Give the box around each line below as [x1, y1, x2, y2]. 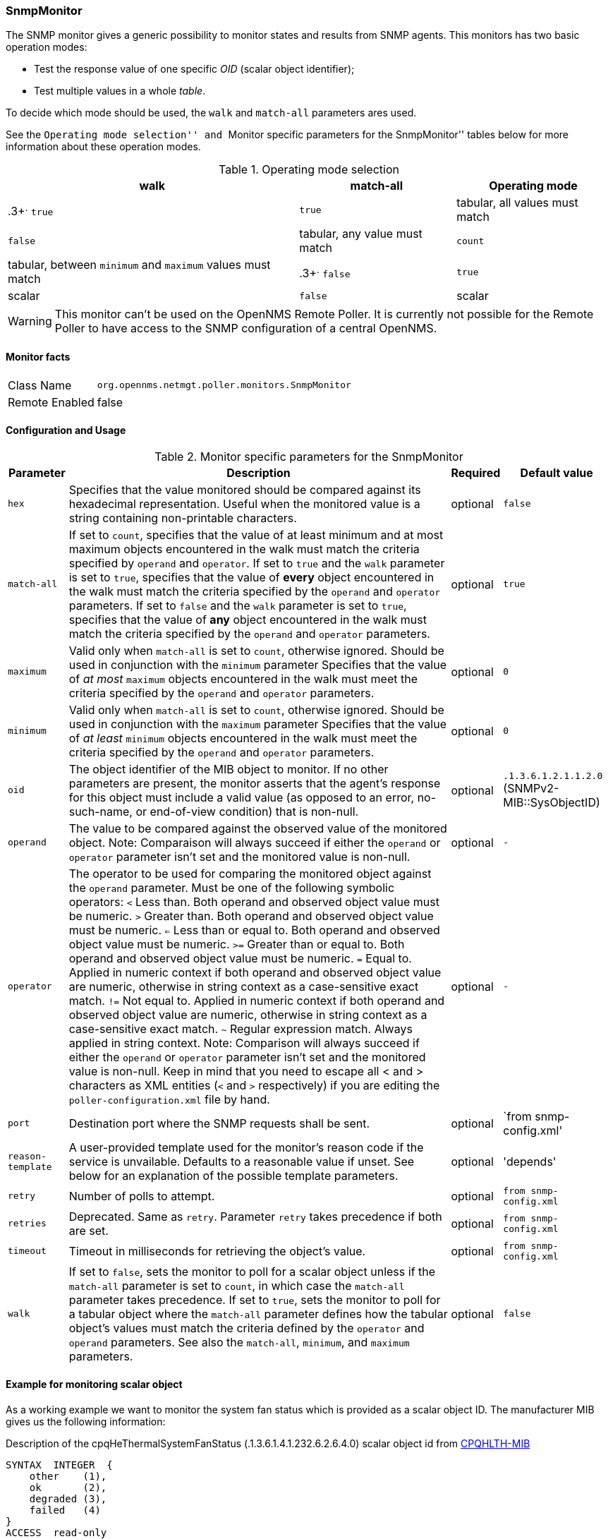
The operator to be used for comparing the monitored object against [68, 866, 432, 881]
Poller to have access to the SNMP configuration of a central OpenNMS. [54, 321, 437, 336]
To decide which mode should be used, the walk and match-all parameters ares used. [6, 107, 417, 119]
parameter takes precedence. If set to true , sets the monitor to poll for [68, 1292, 441, 1307]
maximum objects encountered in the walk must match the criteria [68, 541, 420, 556]
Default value [520, 465, 593, 480]
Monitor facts [6, 350, 71, 363]
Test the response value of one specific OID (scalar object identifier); [34, 63, 355, 76]
